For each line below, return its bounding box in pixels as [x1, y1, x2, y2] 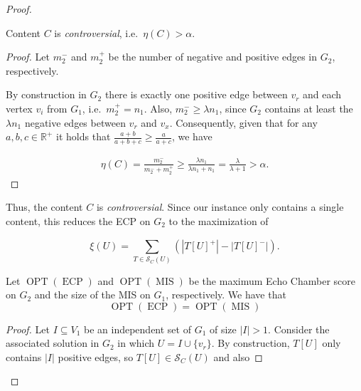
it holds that [56, 129, 111, 144]
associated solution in [6, 335, 99, 350]
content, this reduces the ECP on [6, 213, 151, 228]
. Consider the [268, 321, 330, 336]
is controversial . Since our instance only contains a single [96, 199, 344, 214]
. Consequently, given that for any [169, 115, 318, 130]
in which [117, 335, 155, 350]
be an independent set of [83, 321, 191, 336]
